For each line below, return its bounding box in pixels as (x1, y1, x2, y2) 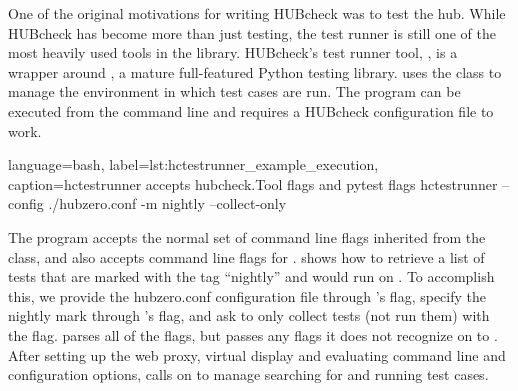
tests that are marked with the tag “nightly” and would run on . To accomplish (8, 266, 495, 287)
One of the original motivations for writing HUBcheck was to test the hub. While (8, 3, 506, 23)
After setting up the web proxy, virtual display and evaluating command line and (8, 344, 506, 365)
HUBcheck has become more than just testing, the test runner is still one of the (8, 22, 496, 43)
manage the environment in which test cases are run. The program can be (8, 81, 461, 102)
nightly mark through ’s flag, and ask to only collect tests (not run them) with (8, 305, 490, 326)
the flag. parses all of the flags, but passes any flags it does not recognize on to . (8, 324, 498, 345)
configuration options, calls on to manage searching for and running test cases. (8, 364, 489, 385)
